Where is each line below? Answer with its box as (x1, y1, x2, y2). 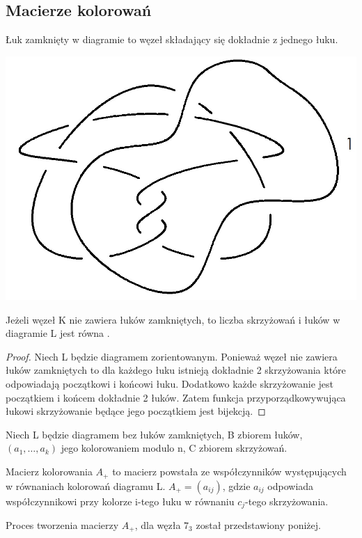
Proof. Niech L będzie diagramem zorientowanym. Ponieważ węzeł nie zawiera (6, 349, 338, 363)
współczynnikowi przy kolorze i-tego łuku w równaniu (6, 493, 235, 508)
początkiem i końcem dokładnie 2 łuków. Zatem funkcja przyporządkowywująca (6, 390, 346, 404)
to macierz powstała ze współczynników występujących (112, 464, 347, 479)
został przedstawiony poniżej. (196, 517, 321, 532)
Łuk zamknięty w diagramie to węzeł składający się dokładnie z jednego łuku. (6, 32, 338, 47)
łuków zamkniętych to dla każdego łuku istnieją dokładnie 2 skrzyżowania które (6, 363, 346, 377)
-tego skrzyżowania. (245, 493, 329, 508)
